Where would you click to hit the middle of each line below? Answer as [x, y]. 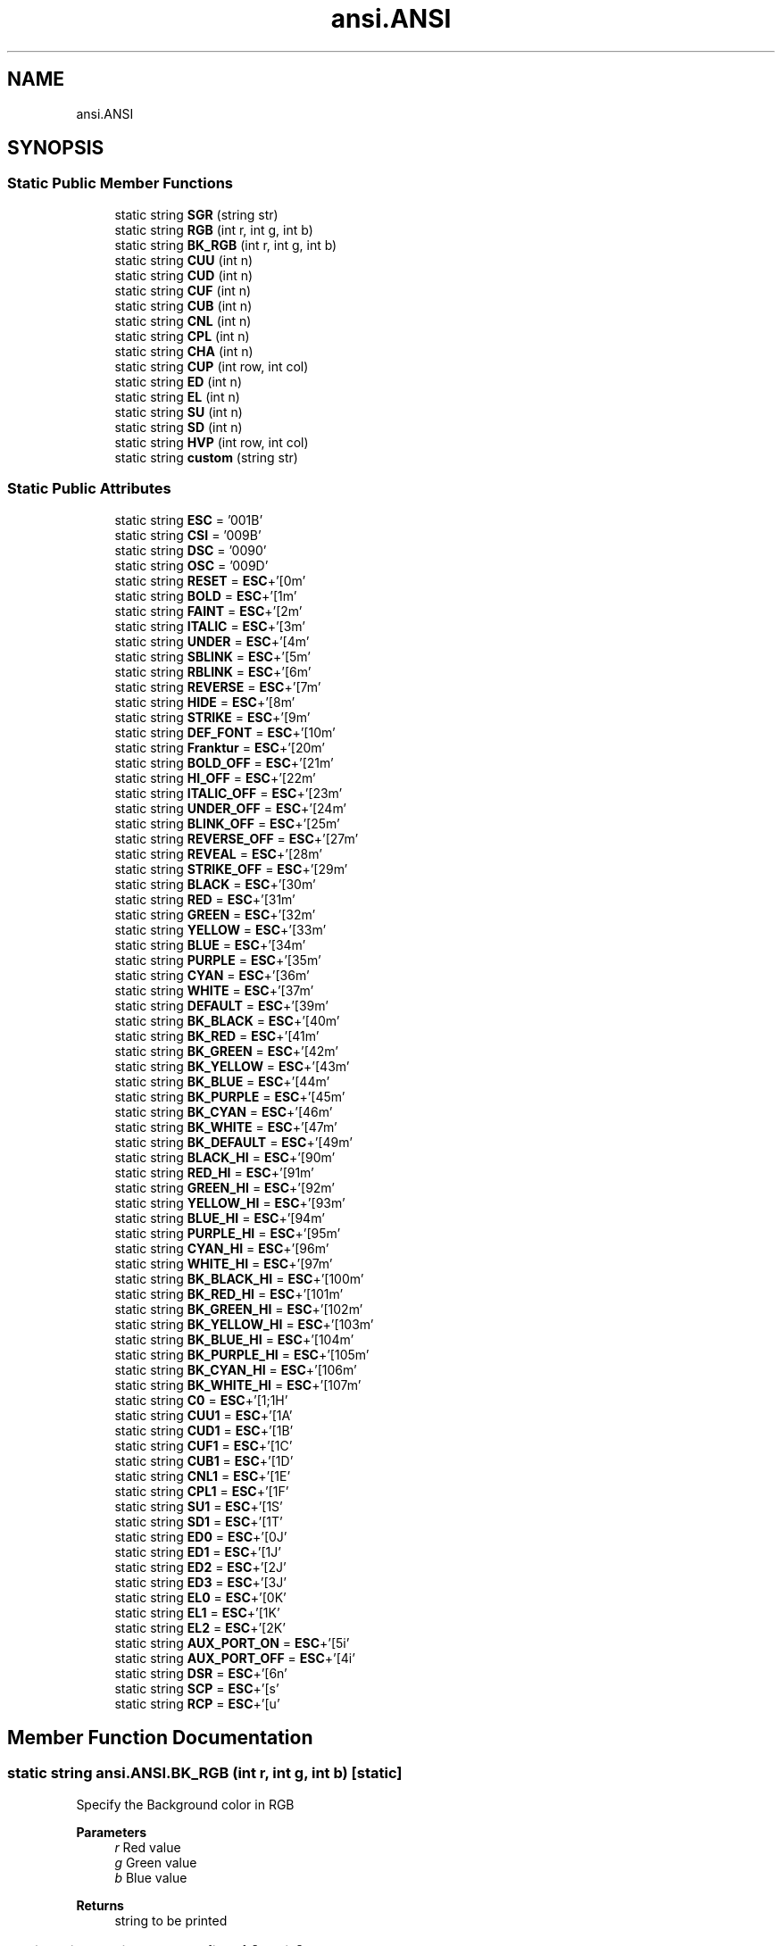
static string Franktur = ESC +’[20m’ [220, 747]
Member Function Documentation [160, 1737]
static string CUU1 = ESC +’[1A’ [204, 1415]
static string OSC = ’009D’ [191, 565]
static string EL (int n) [177, 396]
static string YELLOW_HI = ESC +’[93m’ [230, 1202]
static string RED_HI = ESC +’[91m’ [214, 1172]
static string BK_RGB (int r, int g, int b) [226, 245]
